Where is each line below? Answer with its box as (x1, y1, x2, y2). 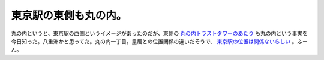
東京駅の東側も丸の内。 (11, 9, 127, 22)
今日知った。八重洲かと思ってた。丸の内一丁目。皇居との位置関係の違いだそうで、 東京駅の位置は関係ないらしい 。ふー (11, 37, 308, 45)
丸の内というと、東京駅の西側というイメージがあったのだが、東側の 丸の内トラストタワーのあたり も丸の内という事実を (11, 30, 308, 37)
